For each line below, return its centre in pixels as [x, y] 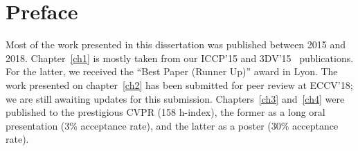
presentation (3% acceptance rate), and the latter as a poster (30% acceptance [172, 125]
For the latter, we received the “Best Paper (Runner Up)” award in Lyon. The [172, 71]
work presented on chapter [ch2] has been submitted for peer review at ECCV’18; [179, 84]
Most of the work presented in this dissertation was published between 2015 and [176, 44]
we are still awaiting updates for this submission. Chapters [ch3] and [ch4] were [175, 98]
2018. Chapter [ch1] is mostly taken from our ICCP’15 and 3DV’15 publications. [180, 58]
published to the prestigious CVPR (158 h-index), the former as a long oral [165, 112]
